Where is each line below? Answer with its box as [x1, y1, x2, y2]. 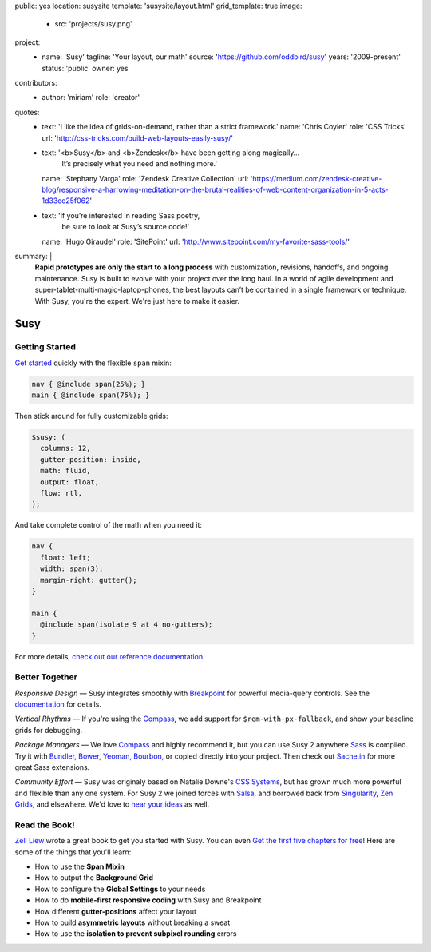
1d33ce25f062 [42, 196, 90, 205]
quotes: [14, 107, 40, 117]
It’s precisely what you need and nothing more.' [61, 159, 218, 169]
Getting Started [14, 341, 76, 353]
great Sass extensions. [14, 763, 90, 771]
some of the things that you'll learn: [14, 847, 132, 857]
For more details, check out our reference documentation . [14, 651, 205, 661]
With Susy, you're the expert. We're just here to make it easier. [34, 296, 240, 305]
